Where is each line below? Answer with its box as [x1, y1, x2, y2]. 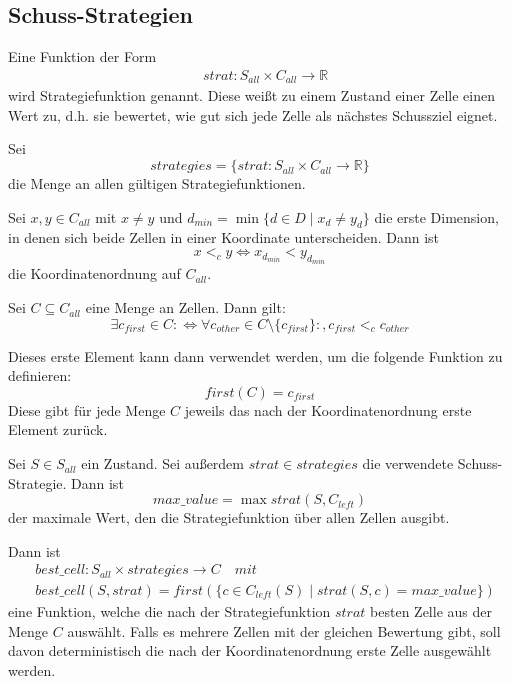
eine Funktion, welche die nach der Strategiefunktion [8, 600, 331, 621]
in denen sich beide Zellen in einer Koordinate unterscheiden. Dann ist [8, 227, 440, 248]
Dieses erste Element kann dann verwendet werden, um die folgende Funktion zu [8, 345, 503, 366]
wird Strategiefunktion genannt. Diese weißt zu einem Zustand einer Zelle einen [8, 85, 495, 106]
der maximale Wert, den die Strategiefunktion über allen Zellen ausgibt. [8, 507, 450, 528]
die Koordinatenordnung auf [8, 263, 181, 284]
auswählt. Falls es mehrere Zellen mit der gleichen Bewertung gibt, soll [67, 620, 501, 641]
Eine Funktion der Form [8, 46, 157, 67]
